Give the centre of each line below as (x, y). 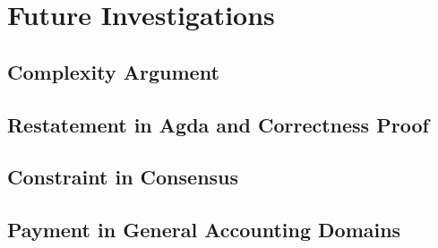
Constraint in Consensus (123, 177)
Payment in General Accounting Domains (204, 230)
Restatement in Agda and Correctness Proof (218, 124)
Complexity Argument (113, 71)
